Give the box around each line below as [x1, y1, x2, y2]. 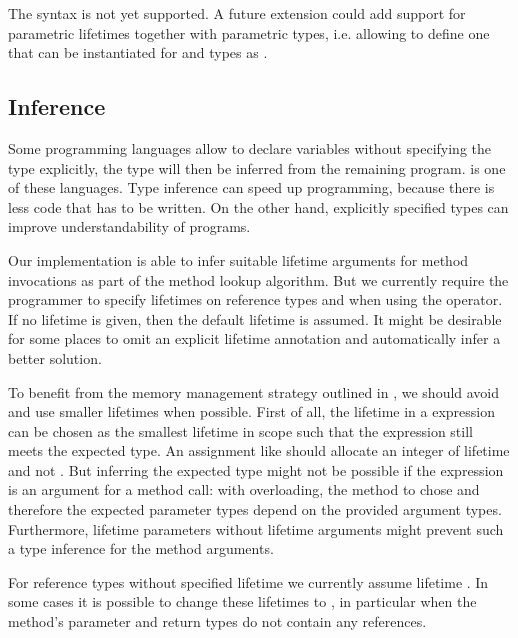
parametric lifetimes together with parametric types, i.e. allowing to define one [8, 22, 490, 43]
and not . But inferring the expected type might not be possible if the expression [8, 459, 504, 480]
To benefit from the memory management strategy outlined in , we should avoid [8, 381, 500, 402]
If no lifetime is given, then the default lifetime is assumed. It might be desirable [8, 308, 502, 329]
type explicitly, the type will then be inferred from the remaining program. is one [8, 157, 506, 178]
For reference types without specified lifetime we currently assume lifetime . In [8, 571, 489, 592]
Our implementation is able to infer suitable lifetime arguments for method [8, 249, 469, 270]
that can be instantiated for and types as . [8, 42, 268, 63]
